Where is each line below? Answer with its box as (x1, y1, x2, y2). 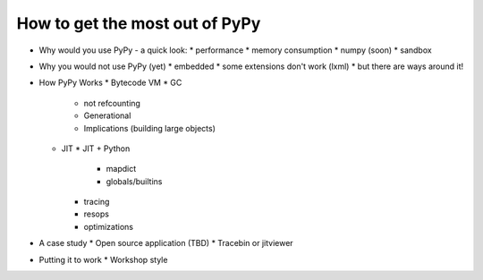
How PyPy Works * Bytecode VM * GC (38, 77, 182, 89)
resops (83, 208, 109, 219)
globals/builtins (106, 175, 163, 187)
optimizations (83, 221, 134, 232)
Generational (83, 110, 131, 121)
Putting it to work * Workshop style (38, 254, 168, 265)
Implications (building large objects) (83, 123, 216, 133)
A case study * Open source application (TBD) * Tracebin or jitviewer (38, 238, 294, 249)
